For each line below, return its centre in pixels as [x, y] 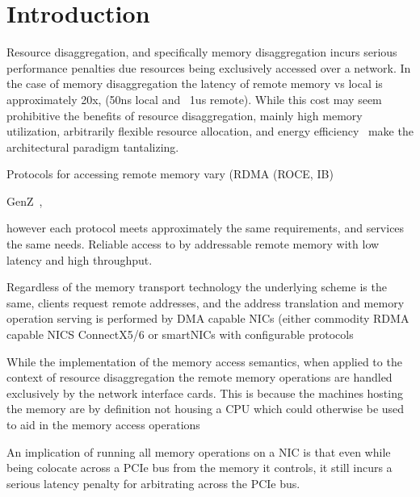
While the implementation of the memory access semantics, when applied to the [204, 361]
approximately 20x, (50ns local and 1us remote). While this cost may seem [194, 99]
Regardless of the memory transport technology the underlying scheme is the [197, 287]
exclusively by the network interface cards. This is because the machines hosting [205, 393]
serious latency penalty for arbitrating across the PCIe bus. [153, 483]
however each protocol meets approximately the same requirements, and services [206, 228]
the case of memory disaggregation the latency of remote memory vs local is [195, 84]
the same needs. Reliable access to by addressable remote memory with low [193, 244]
